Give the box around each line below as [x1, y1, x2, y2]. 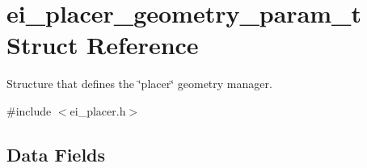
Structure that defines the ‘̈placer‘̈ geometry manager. [6, 75, 272, 92]
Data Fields [6, 141, 106, 166]
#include [6, 102, 52, 119]
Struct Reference [6, 28, 199, 61]
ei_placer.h [70, 102, 126, 119]
